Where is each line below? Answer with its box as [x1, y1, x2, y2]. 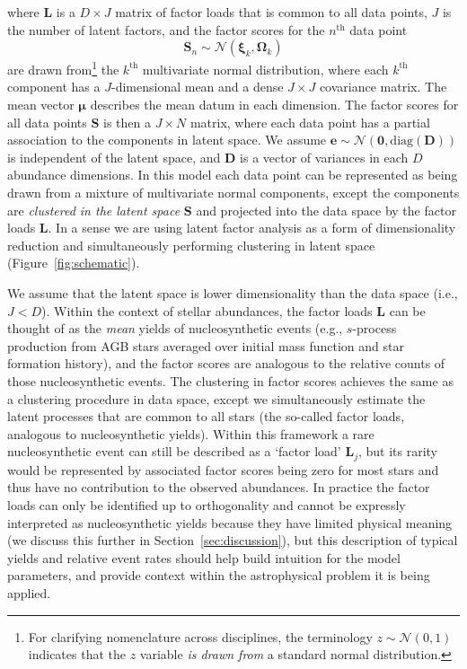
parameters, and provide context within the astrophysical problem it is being [7, 566, 430, 585]
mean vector [7, 95, 75, 114]
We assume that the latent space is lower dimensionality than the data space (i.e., [7, 283, 458, 302]
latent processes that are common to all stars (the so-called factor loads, [7, 407, 405, 426]
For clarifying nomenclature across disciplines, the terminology [28, 627, 373, 646]
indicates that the [28, 645, 126, 664]
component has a [7, 77, 101, 96]
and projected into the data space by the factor [196, 200, 456, 219]
